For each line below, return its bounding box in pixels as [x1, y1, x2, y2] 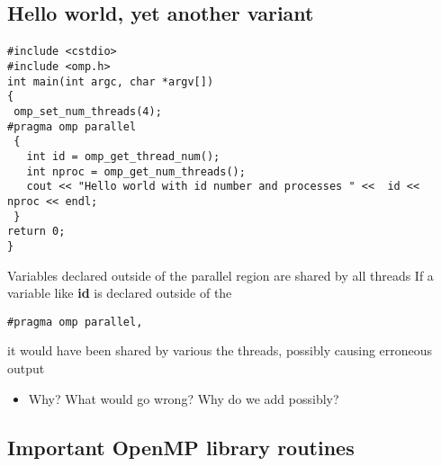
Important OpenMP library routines [7, 433, 355, 461]
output [7, 359, 45, 377]
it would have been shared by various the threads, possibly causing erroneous [7, 341, 433, 360]
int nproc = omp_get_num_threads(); [26, 165, 246, 178]
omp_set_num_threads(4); [13, 105, 162, 118]
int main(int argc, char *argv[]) [7, 75, 214, 88]
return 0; [7, 225, 66, 238]
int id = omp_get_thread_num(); [26, 149, 220, 163]
